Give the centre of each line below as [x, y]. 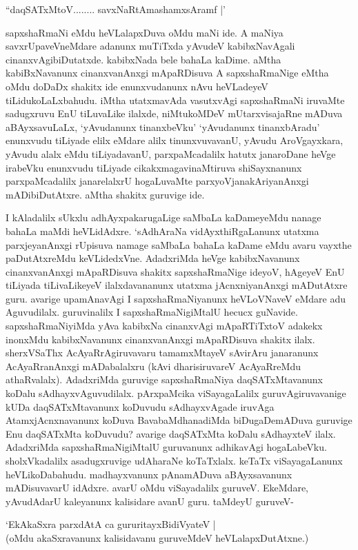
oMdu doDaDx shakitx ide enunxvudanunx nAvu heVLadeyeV [137, 86]
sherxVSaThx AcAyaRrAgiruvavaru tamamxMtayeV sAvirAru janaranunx [162, 353]
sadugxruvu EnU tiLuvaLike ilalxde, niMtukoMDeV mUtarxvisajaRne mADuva [174, 113]
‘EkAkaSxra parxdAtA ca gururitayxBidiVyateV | [111, 524]
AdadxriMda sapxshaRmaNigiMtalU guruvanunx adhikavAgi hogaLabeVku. [166, 447]
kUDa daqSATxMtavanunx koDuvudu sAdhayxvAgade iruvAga [140, 406]
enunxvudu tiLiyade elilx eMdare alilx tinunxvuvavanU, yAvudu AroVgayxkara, [175, 140]
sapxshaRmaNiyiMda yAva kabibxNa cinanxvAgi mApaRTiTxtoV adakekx [164, 326]
